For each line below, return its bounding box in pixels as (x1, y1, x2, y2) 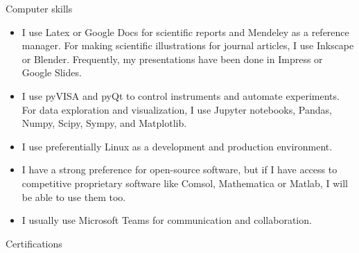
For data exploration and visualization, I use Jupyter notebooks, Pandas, (21, 102, 332, 116)
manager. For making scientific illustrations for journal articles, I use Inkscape (21, 38, 354, 53)
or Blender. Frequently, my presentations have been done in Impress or (21, 51, 323, 66)
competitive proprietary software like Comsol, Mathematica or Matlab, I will (21, 175, 348, 190)
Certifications (6, 236, 62, 250)
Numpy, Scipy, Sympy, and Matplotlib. (21, 116, 187, 130)
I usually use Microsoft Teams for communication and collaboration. (21, 213, 312, 227)
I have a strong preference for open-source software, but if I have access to (21, 162, 338, 177)
